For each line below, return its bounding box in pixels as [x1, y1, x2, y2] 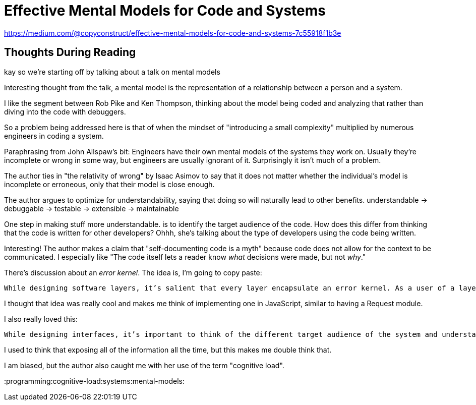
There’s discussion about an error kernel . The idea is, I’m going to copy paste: [4, 268, 262, 277]
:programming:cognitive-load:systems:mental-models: [4, 376, 185, 385]
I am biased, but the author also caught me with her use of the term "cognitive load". [4, 361, 284, 370]
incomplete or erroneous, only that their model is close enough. [4, 180, 215, 189]
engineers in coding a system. [4, 131, 104, 140]
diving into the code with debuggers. [4, 107, 126, 116]
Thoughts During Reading [4, 46, 136, 59]
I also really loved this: [4, 314, 78, 323]
